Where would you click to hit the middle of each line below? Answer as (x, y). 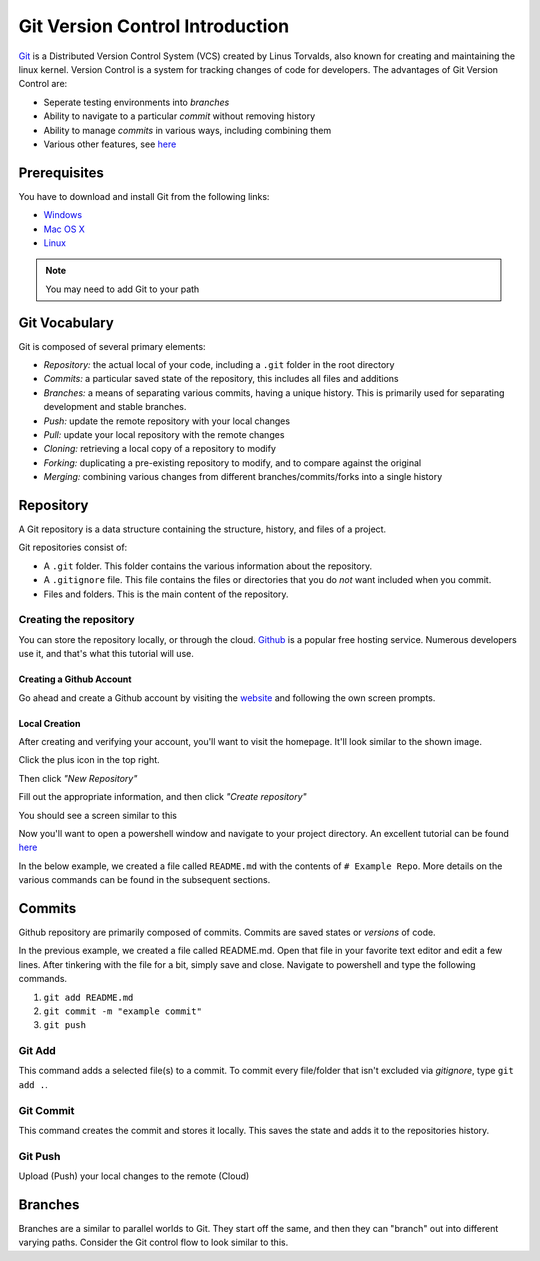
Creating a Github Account (75, 679)
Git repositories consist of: (73, 547)
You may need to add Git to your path (122, 289)
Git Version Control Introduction (154, 26)
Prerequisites (61, 172)
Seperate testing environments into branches (136, 102)
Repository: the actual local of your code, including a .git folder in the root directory (219, 365)
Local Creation (49, 723)
